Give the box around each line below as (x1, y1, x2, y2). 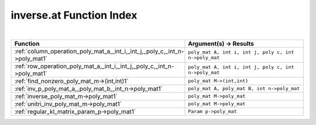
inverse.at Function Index (11, 9, 138, 22)
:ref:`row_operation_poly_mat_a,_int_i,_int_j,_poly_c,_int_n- (14, 62, 174, 70)
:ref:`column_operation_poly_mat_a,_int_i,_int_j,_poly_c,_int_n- (14, 47, 184, 55)
